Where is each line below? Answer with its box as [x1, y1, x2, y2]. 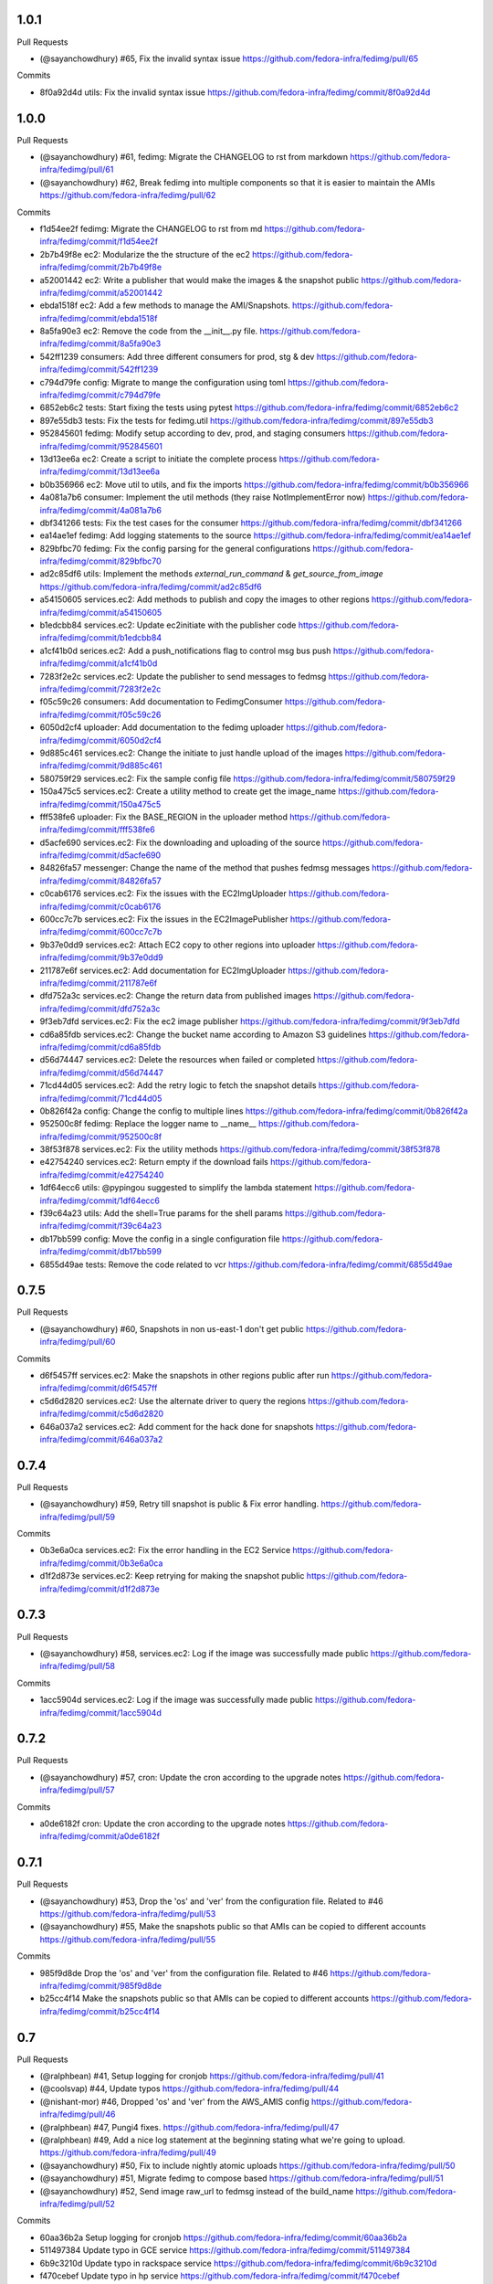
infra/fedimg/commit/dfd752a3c [39, 1003, 161, 1014]
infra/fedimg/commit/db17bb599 [39, 1246, 162, 1257]
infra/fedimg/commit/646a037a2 [39, 1434, 163, 1444]
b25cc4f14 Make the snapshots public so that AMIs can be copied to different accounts [39, 1993, 370, 2004]
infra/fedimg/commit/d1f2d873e [39, 1583, 160, 1594]
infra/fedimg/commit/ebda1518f [39, 312, 158, 323]
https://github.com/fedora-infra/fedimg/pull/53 [39, 1909, 216, 1919]
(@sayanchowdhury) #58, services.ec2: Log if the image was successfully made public [39, 1647, 369, 1658]
